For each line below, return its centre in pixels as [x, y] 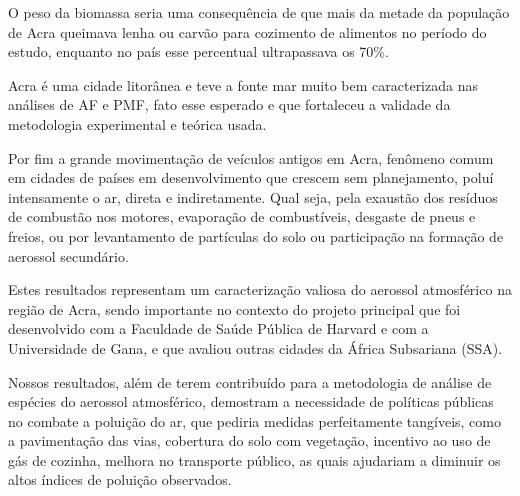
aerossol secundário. [68, 255]
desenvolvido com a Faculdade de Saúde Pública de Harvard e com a [218, 328]
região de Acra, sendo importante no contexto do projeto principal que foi [234, 308]
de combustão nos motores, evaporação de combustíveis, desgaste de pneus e [242, 216]
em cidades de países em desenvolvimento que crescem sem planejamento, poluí [251, 177]
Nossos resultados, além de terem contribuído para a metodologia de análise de [250, 381]
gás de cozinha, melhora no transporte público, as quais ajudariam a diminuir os [254, 459]
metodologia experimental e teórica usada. [137, 123]
